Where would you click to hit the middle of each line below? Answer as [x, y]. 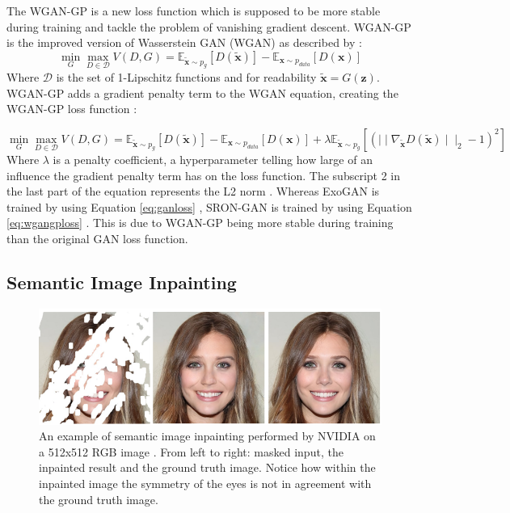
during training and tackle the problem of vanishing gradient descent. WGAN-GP [209, 26]
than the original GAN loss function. [97, 238]
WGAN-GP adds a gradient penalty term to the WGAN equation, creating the [202, 93]
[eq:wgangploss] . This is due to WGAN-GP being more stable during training [200, 223]
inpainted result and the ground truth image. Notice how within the [207, 467]
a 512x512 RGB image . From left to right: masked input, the [191, 451]
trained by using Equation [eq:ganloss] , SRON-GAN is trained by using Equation [209, 206]
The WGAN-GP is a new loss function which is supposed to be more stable [194, 11]
